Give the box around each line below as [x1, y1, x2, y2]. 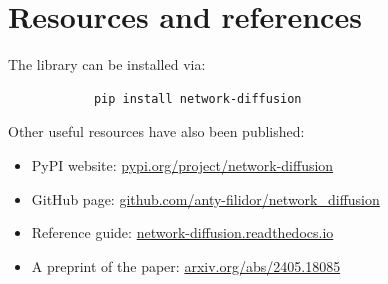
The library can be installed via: [8, 54, 206, 75]
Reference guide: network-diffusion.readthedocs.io [31, 222, 334, 243]
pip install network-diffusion [93, 91, 302, 106]
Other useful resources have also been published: [8, 121, 305, 142]
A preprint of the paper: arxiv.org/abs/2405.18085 [31, 255, 341, 276]
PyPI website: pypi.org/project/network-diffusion [31, 154, 334, 175]
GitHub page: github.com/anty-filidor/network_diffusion [31, 188, 380, 209]
